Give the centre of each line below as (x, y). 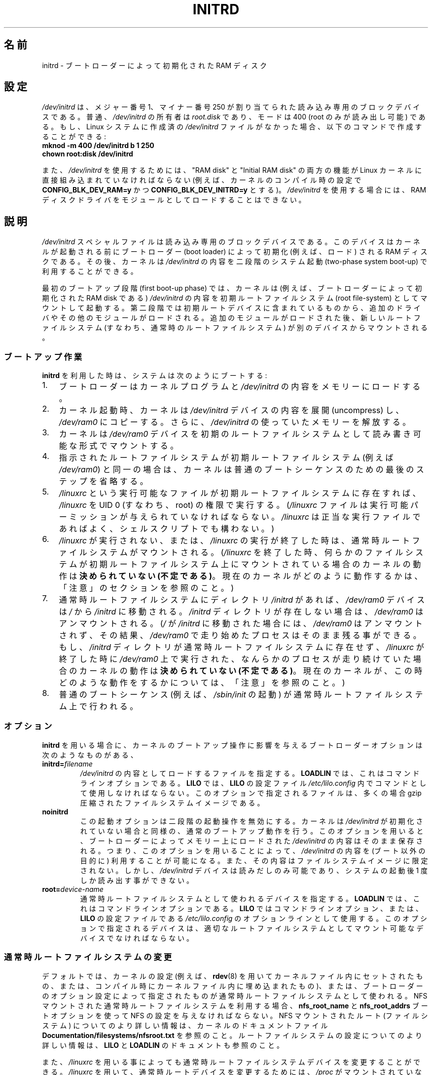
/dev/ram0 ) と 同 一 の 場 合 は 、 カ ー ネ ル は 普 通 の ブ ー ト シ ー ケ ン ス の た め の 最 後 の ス (241, 470)
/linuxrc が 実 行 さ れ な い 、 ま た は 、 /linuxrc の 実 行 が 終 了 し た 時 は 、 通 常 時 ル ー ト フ (239, 541)
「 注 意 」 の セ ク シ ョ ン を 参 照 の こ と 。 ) (146, 588)
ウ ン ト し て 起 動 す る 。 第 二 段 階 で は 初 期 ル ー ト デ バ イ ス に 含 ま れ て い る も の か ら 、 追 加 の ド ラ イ (231, 308)
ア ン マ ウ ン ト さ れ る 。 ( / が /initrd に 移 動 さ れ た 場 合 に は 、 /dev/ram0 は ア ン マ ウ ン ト (241, 624)
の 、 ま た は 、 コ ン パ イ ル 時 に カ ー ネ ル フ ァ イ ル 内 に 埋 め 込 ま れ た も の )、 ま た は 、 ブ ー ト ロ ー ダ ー (233, 986)
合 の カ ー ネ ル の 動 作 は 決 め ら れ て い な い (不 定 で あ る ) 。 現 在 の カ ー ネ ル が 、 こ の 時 (241, 671)
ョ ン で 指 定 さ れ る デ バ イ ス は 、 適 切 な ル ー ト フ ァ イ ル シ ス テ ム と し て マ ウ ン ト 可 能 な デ (252, 928)
